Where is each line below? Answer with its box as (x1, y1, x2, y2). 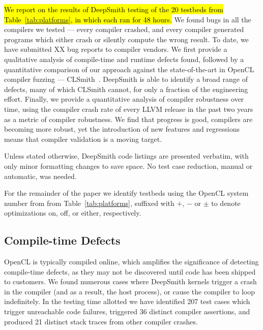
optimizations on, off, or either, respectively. (4, 207, 141, 218)
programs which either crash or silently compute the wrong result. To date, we (4, 34, 249, 44)
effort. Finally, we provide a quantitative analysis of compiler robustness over (4, 94, 244, 104)
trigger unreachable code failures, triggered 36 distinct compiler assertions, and (4, 306, 250, 317)
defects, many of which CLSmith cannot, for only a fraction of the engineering (4, 83, 248, 94)
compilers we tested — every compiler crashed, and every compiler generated (4, 24, 244, 35)
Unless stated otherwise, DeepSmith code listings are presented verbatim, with (4, 151, 249, 161)
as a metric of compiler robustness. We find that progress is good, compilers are (4, 113, 253, 124)
